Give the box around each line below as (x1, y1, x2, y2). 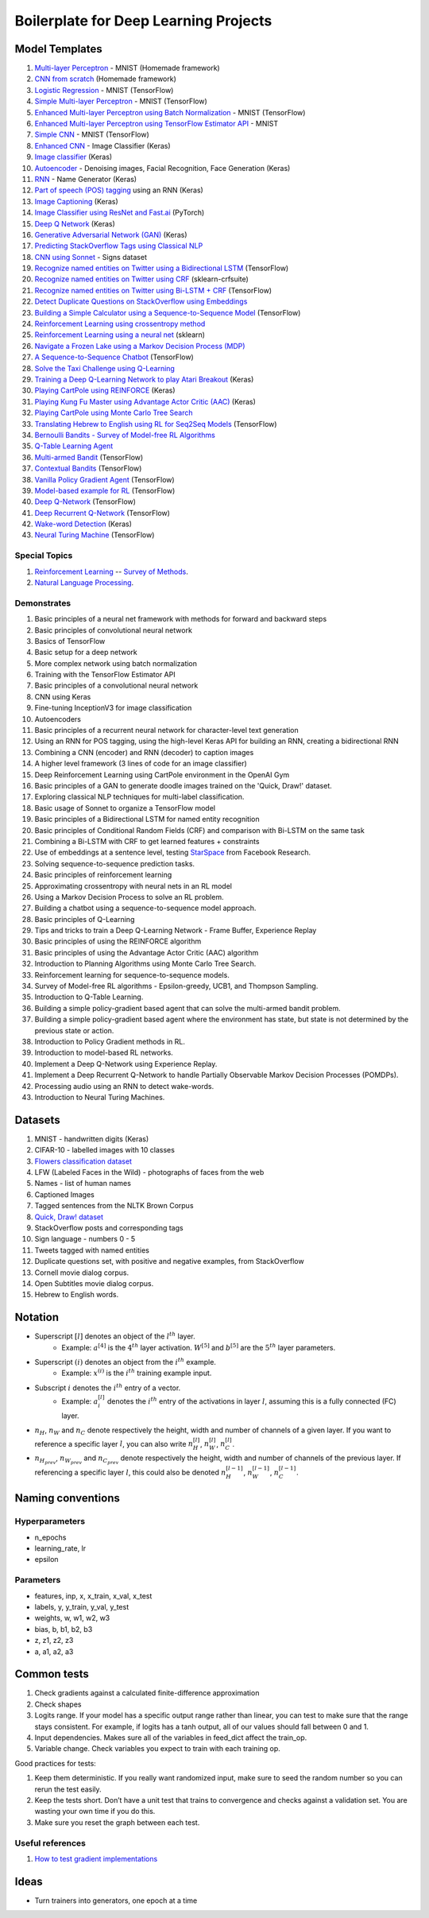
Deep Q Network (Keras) (34, 219, 115, 228)
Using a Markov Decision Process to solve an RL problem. (34, 892, 224, 901)
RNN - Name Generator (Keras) (34, 174, 137, 184)
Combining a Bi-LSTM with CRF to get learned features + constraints (34, 836, 260, 846)
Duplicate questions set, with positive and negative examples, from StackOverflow (34, 1257, 305, 1266)
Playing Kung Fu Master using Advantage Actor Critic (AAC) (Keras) (34, 397, 256, 406)
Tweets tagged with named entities (34, 1245, 150, 1255)
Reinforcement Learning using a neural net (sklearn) (34, 330, 206, 339)
